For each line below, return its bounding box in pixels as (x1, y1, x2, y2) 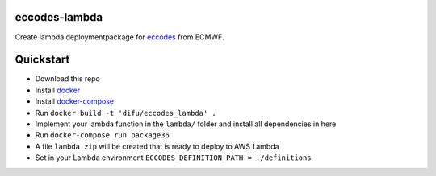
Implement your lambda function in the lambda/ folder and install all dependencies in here (35, 119, 337, 129)
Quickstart (15, 53, 70, 67)
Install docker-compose (35, 96, 115, 106)
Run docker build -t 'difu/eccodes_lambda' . (35, 108, 217, 117)
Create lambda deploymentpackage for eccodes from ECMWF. (15, 32, 224, 42)
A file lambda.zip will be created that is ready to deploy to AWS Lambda (35, 141, 279, 151)
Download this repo (35, 74, 101, 84)
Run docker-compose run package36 (35, 130, 170, 140)
